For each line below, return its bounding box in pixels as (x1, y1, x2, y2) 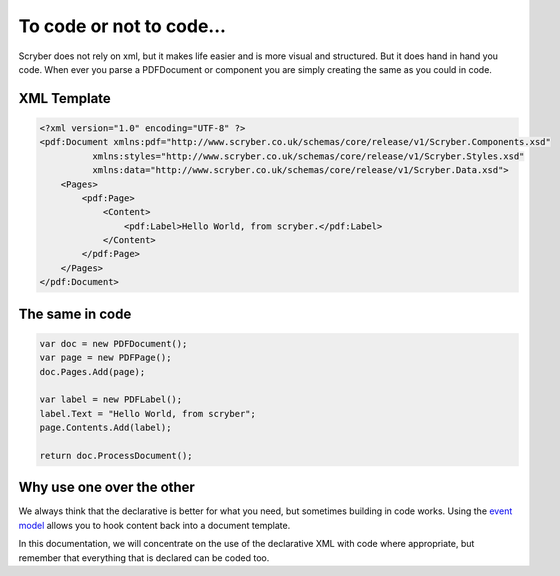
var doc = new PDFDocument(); (39, 338, 188, 349)
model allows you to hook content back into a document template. (18, 519, 291, 531)
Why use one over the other (18, 479, 195, 496)
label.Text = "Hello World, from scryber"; (39, 408, 257, 419)
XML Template (18, 90, 112, 107)
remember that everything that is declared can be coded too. (18, 551, 270, 564)
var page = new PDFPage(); (39, 352, 172, 364)
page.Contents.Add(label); (39, 422, 172, 434)
